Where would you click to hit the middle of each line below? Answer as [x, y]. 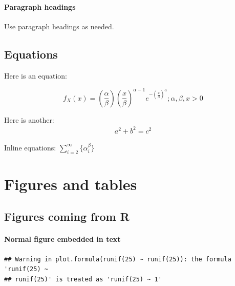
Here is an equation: [36, 75]
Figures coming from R [67, 216]
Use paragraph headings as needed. [59, 26]
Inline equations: [30, 147]
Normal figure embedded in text [62, 239]
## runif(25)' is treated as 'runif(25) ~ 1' [83, 279]
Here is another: [29, 119]
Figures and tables [71, 184]
